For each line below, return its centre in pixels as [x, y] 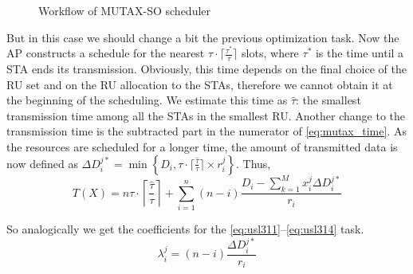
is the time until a [360, 53]
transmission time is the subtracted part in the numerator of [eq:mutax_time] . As [206, 131]
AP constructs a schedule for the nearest [106, 53]
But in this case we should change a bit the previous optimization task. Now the [203, 37]
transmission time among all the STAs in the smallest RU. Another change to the [206, 115]
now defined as [42, 163]
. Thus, [254, 163]
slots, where [270, 53]
